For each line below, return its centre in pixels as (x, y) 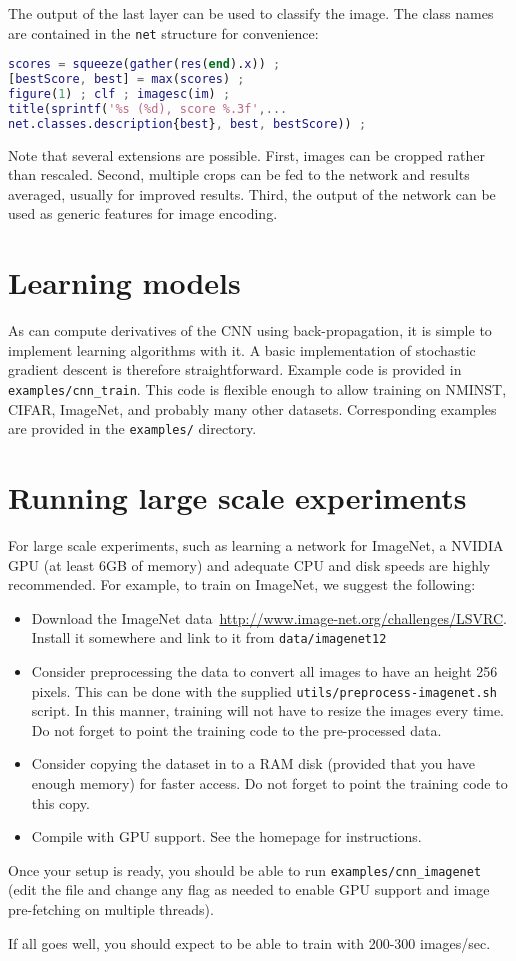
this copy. (60, 802)
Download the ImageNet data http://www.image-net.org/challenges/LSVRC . (269, 617)
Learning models (124, 282)
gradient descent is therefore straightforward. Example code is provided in (235, 369)
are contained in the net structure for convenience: (163, 32)
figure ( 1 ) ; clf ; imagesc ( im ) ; (119, 94)
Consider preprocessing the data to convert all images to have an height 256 (264, 670)
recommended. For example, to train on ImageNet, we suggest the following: (242, 584)
